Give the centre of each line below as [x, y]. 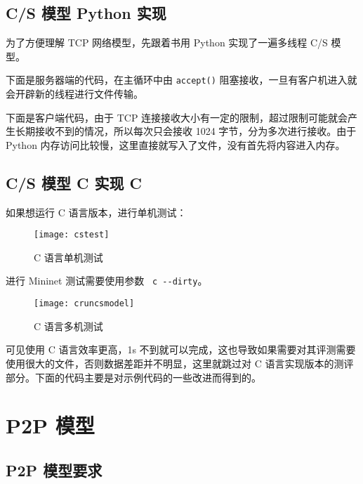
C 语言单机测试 [68, 257]
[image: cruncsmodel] [84, 304]
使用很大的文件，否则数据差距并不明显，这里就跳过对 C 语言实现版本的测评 [180, 363]
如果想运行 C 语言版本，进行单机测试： [96, 212]
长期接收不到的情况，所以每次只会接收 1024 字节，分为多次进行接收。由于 [186, 131]
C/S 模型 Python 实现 [86, 13]
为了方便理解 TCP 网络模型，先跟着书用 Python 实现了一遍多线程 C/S [167, 42]
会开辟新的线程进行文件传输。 [74, 94]
